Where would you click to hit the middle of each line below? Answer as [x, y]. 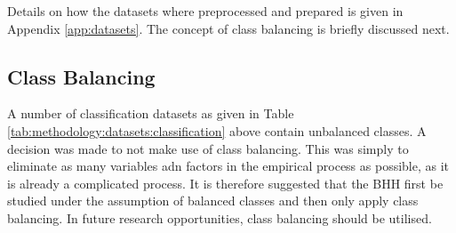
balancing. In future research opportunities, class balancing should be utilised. [220, 217]
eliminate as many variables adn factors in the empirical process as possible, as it [228, 166]
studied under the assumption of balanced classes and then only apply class [213, 201]
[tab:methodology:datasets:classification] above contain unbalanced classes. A [217, 130]
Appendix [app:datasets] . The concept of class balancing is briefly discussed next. [228, 28]
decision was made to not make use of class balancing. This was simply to [208, 148]
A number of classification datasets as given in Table [151, 113]
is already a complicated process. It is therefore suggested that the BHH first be [225, 183]
